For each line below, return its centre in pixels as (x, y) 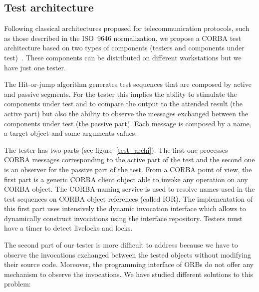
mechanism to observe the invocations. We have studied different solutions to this (129, 274)
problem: (17, 284)
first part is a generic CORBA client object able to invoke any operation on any (126, 179)
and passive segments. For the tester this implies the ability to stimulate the (121, 94)
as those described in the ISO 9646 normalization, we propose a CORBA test (123, 38)
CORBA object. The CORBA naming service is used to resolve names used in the (129, 189)
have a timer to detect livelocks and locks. (68, 228)
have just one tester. (35, 67)
